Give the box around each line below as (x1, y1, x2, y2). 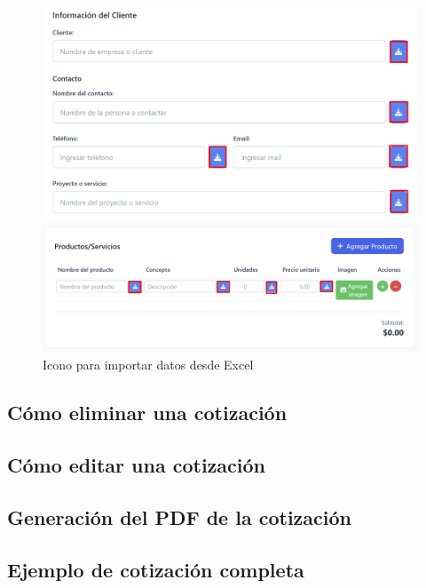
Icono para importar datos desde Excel (43, 355, 254, 374)
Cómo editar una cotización (7, 451, 265, 479)
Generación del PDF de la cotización (7, 503, 351, 530)
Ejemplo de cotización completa (7, 555, 304, 583)
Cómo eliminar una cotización (7, 399, 288, 426)
